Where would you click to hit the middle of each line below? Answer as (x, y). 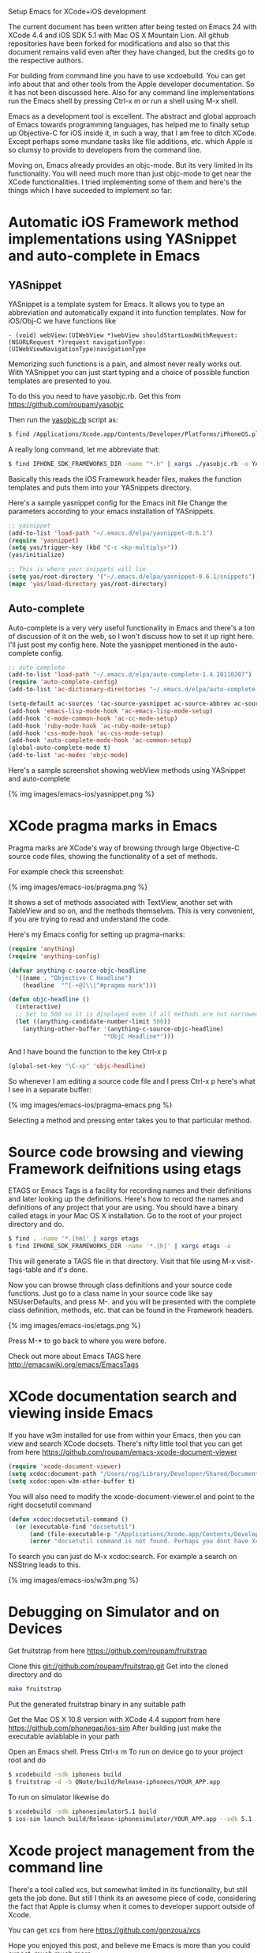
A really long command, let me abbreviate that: (84, 449)
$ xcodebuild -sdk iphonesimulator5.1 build (82, 1811)
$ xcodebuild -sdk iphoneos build (65, 1775)
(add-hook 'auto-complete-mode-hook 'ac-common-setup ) (100, 740)
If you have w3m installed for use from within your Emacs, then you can (125, 1436)
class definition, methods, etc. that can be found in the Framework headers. (131, 1310)
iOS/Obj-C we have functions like (62, 321)
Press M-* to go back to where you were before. (88, 1341)
